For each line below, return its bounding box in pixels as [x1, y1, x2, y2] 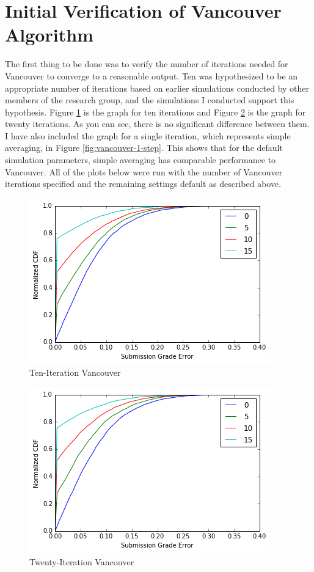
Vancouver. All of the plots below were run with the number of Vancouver [5, 165, 283, 178]
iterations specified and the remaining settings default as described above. [5, 177, 282, 190]
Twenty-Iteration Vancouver [29, 555, 134, 568]
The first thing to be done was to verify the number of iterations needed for [5, 57, 288, 70]
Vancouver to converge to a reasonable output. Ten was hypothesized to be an [5, 69, 298, 82]
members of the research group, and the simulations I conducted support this [5, 94, 294, 106]
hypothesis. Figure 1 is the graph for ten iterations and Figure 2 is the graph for [5, 105, 306, 118]
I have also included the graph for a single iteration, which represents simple [5, 129, 291, 142]
